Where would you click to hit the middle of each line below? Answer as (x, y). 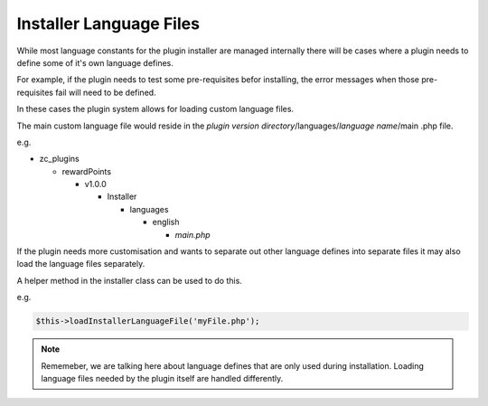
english (166, 222)
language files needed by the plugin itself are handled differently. (162, 378)
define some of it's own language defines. (95, 62)
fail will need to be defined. (106, 92)
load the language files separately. (81, 264)
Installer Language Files (108, 24)
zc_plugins (60, 159)
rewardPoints (87, 171)
